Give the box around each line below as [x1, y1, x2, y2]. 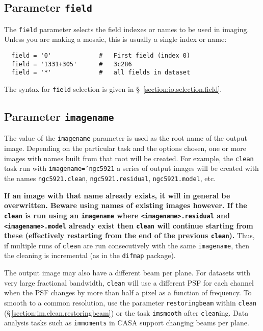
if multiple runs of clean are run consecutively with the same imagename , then [4, 240, 249, 250]
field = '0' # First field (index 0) [11, 52, 191, 60]
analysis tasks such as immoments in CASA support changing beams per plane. [4, 317, 249, 328]
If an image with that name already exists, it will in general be [4, 190, 230, 200]
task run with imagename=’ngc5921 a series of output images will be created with [4, 163, 259, 173]
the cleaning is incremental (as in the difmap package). [4, 250, 176, 261]
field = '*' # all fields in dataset [11, 69, 191, 77]
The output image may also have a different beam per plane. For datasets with [4, 267, 251, 278]
